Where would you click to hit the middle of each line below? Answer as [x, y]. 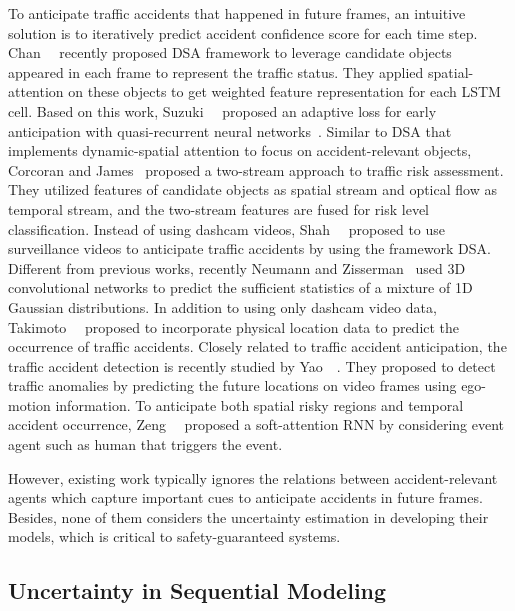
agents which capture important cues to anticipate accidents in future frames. [245, 497]
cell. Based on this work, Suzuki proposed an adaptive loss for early [222, 110]
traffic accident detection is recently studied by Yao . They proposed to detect [252, 365]
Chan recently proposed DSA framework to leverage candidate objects [230, 52]
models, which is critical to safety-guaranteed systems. [174, 536]
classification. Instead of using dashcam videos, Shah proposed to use [227, 228]
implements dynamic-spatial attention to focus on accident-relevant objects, [240, 150]
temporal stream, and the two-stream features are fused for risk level [219, 208]
